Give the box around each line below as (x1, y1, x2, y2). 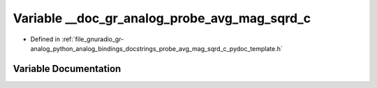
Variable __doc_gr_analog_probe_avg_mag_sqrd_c (13, 10, 311, 26)
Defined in (30, 35, 61, 43)
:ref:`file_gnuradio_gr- (61, 35, 124, 43)
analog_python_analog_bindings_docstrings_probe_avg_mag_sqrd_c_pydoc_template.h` (30, 44, 283, 52)
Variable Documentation (13, 63, 121, 75)
